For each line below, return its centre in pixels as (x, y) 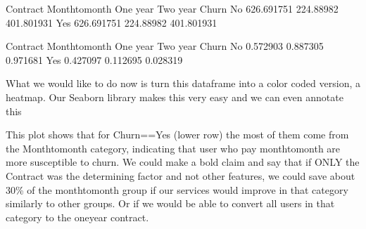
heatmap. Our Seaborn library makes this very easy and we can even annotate (175, 97)
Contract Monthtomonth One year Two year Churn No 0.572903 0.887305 (165, 46)
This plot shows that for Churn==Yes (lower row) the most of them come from (177, 135)
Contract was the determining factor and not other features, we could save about (181, 175)
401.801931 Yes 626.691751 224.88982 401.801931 (112, 22)
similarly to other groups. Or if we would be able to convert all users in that (170, 203)
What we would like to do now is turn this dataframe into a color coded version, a (183, 83)
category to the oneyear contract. (77, 217)
